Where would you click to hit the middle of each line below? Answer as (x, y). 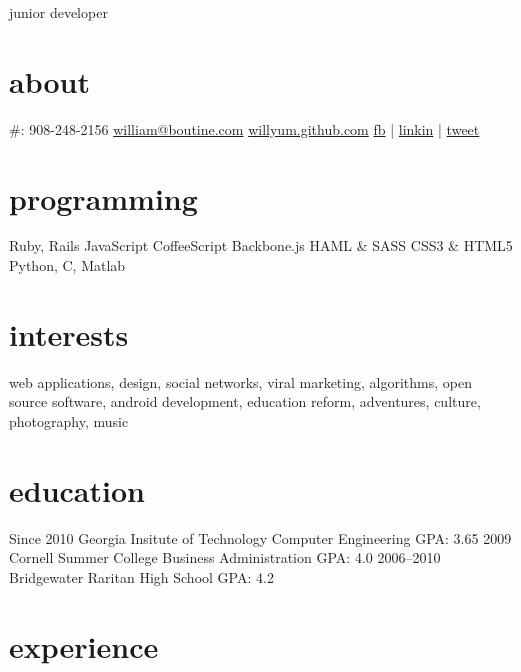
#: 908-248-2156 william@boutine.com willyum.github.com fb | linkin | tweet (244, 128)
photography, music (69, 420)
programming (103, 197)
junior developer (58, 12)
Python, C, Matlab (67, 265)
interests (69, 333)
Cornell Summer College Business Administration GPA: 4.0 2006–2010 (225, 557)
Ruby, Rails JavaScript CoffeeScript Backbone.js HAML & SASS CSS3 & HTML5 (261, 245)
